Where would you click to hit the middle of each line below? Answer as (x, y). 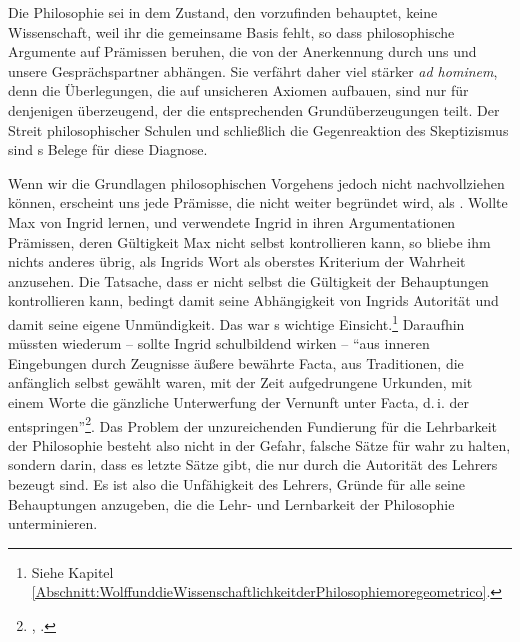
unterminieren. (53, 523)
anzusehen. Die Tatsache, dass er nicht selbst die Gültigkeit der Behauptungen (248, 280)
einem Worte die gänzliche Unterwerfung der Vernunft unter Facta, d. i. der (238, 401)
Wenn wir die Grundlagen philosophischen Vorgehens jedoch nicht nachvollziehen (256, 182)
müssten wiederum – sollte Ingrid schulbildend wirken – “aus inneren (219, 343)
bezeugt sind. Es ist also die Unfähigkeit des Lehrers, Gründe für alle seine (236, 483)
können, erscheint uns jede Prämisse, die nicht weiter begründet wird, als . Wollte (258, 202)
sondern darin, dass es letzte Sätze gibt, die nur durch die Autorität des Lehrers (253, 464)
